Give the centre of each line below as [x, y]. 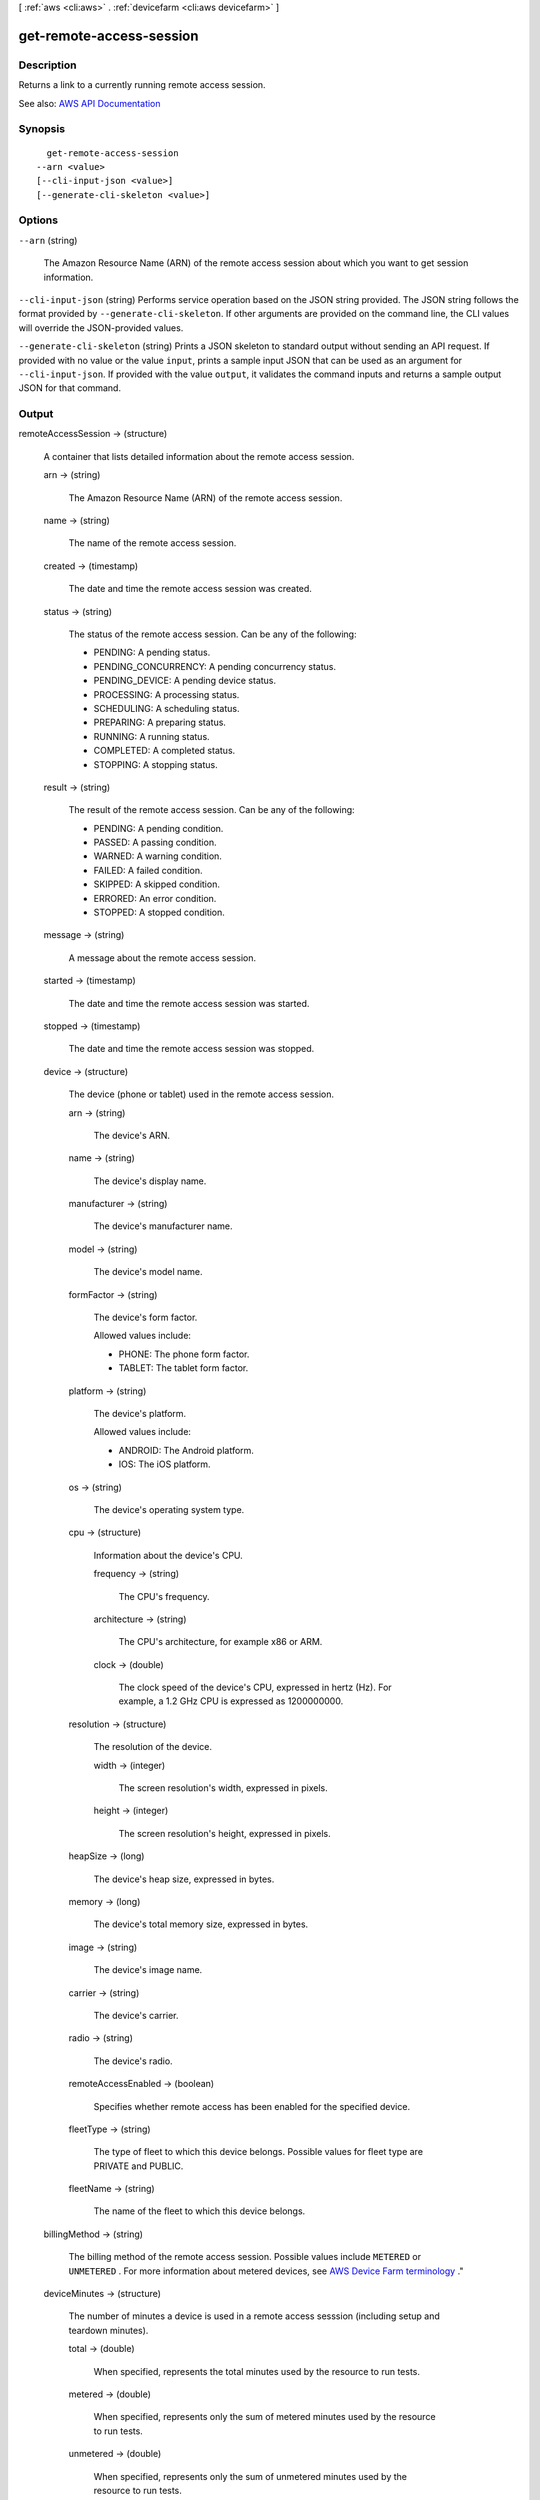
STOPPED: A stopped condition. [159, 912]
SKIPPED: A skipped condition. [156, 884]
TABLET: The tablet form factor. [183, 1368]
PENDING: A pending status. [152, 652]
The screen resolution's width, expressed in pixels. [223, 1788]
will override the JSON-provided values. [101, 327]
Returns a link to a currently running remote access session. [142, 85]
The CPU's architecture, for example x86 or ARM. [220, 1642]
